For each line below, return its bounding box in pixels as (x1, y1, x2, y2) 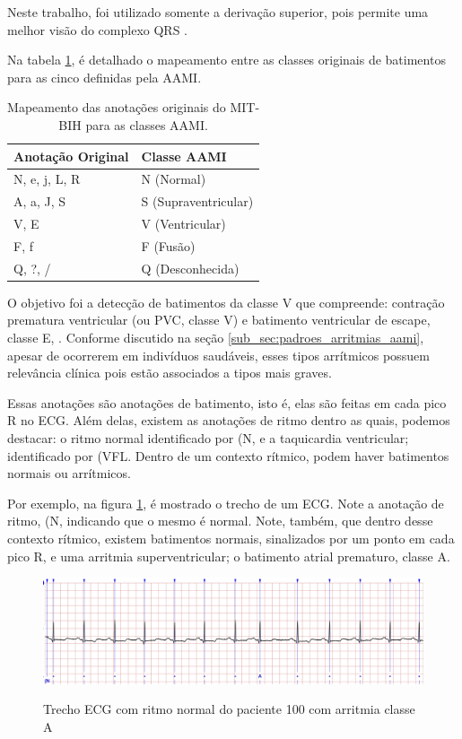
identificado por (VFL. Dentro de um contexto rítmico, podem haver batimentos (7, 446, 449, 465)
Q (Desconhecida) (141, 258, 240, 277)
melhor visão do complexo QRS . (7, 20, 187, 39)
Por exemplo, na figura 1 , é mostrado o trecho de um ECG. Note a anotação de (7, 493, 444, 512)
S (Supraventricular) (141, 192, 254, 211)
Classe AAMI (141, 146, 227, 165)
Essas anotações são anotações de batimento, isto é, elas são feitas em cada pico (7, 393, 447, 412)
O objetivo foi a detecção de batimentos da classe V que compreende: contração (7, 292, 445, 311)
